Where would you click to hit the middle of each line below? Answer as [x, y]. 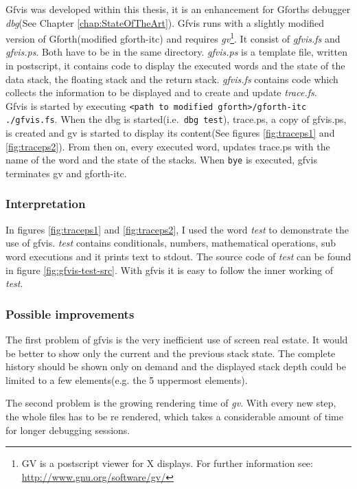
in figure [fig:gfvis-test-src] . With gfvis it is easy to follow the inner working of [170, 270]
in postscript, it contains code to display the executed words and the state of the [175, 66]
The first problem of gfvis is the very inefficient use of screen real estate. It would [177, 339]
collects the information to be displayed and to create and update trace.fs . [161, 92]
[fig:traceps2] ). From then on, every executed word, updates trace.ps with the [168, 146]
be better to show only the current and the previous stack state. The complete [171, 353]
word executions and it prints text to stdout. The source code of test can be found [178, 256]
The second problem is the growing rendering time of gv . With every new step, [171, 403]
